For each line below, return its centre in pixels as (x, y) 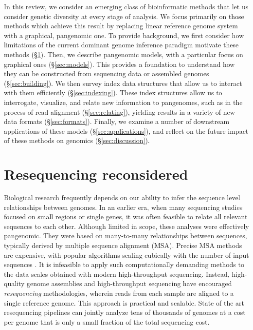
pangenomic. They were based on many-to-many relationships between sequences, (126, 236)
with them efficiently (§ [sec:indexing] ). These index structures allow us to (113, 93)
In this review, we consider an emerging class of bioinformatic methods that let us (126, 6)
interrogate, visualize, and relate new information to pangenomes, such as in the (123, 102)
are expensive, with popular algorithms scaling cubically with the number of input (126, 255)
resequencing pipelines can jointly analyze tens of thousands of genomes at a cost (125, 312)
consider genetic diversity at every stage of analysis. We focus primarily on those (124, 16)
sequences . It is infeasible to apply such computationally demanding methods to (124, 264)
